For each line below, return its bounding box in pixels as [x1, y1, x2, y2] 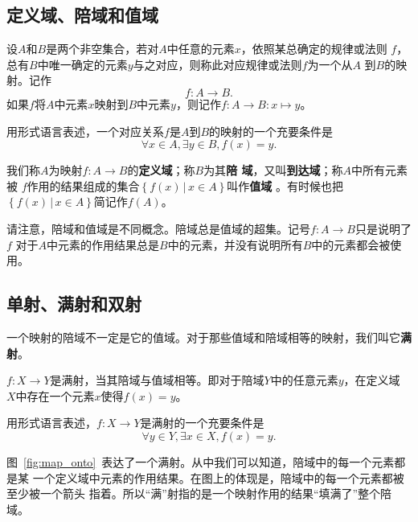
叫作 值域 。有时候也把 [227, 177, 343, 194]
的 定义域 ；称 [127, 162, 195, 179]
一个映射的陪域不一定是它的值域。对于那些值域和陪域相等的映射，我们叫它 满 [6, 328, 412, 345]
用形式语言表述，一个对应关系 [6, 122, 164, 139]
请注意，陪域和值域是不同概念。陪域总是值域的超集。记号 [6, 220, 310, 236]
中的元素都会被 [311, 236, 391, 253]
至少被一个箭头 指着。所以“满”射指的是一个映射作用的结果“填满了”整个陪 [6, 485, 392, 502]
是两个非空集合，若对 [46, 40, 159, 57]
